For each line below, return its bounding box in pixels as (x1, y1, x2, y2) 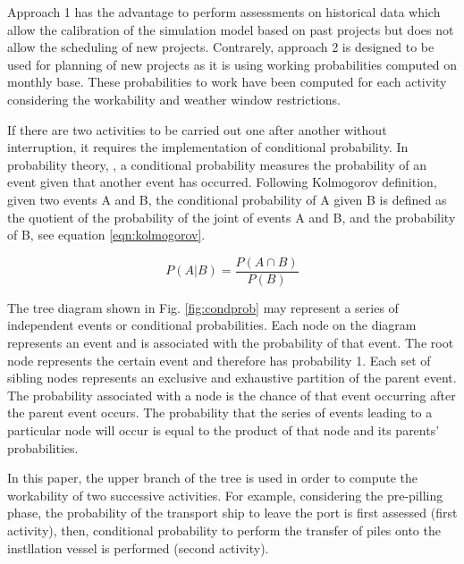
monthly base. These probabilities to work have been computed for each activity (7, 72, 447, 91)
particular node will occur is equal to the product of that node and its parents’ (7, 420, 440, 439)
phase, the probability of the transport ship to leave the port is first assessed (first (7, 503, 458, 522)
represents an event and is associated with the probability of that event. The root (7, 333, 454, 351)
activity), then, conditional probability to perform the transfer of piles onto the (7, 520, 441, 539)
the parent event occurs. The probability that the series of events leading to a (7, 403, 433, 422)
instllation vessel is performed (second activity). (7, 538, 269, 557)
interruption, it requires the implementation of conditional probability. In (7, 138, 409, 156)
